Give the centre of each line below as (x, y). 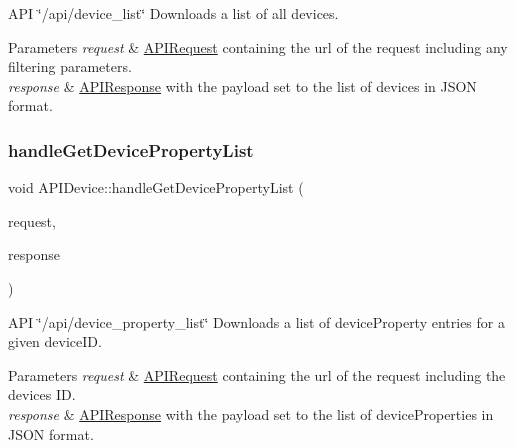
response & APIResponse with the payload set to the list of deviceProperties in (251, 413)
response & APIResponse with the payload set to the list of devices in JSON (242, 85)
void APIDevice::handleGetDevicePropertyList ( (156, 187)
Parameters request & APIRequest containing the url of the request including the (257, 374)
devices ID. (42, 394)
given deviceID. (55, 341)
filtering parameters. (70, 66)
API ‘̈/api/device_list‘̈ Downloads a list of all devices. (173, 13)
